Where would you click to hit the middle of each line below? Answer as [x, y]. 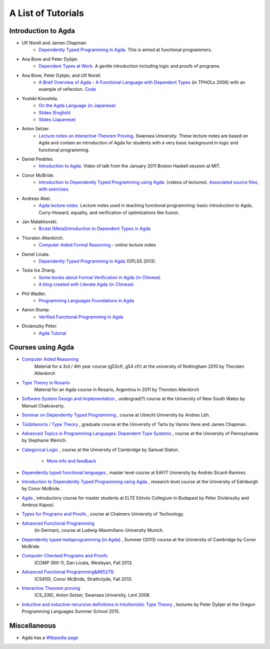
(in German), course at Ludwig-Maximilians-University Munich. [99, 530]
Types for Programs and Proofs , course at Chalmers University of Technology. [103, 514]
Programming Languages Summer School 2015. [71, 611]
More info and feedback [71, 461]
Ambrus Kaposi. [38, 505]
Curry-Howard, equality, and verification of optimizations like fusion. [109, 212]
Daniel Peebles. [38, 159]
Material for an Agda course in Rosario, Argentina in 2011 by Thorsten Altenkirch [117, 389]
